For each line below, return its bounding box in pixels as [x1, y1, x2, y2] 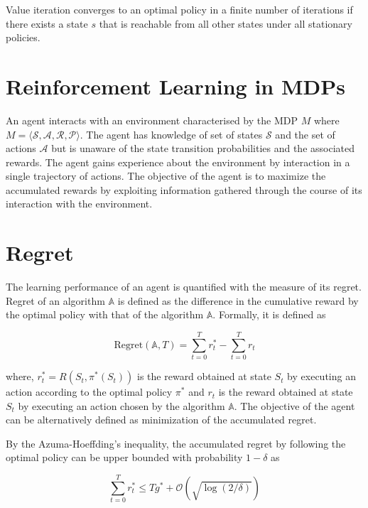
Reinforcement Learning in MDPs [6, 71, 345, 100]
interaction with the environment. [6, 196, 153, 211]
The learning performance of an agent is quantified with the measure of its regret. [6, 279, 362, 294]
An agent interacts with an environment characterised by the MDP [6, 112, 298, 127]
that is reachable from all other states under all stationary [99, 16, 352, 31]
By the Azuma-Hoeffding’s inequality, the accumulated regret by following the [6, 436, 346, 450]
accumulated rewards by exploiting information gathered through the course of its [6, 182, 362, 197]
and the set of [275, 126, 335, 141]
